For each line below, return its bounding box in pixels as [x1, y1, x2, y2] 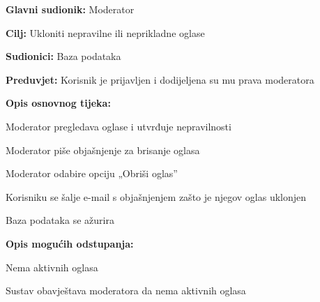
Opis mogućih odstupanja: [6, 236, 134, 250]
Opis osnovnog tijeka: [6, 96, 111, 110]
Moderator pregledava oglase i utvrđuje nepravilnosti [6, 119, 231, 133]
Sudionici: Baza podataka [6, 49, 121, 63]
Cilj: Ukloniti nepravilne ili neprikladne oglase [6, 25, 205, 40]
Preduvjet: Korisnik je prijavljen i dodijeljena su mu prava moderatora [6, 72, 314, 86]
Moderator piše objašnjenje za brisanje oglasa [6, 142, 200, 157]
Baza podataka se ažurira [6, 213, 114, 227]
